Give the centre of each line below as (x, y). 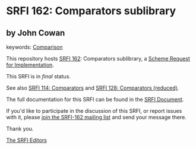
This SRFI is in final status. (39, 76)
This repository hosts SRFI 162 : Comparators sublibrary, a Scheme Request (98, 58)
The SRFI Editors (27, 140)
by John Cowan (36, 33)
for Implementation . (30, 65)
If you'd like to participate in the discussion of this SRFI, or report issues (94, 111)
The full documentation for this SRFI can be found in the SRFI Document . (95, 99)
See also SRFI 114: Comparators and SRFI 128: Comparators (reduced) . (93, 88)
